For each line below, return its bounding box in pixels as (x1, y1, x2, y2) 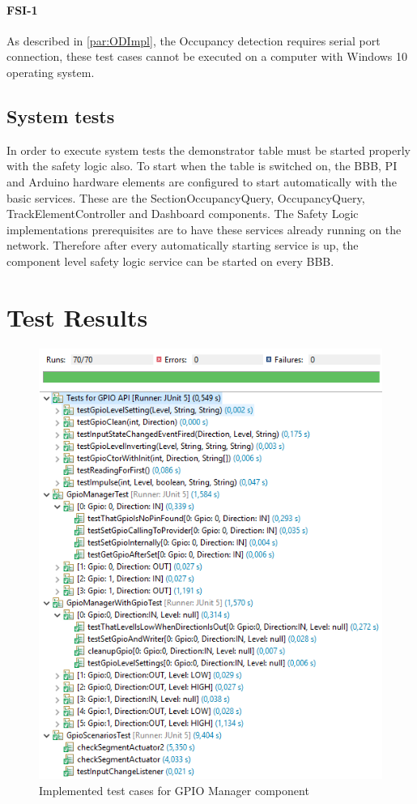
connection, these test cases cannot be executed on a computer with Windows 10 (6, 48, 408, 65)
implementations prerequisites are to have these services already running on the (6, 220, 402, 237)
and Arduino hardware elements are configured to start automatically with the (6, 173, 397, 190)
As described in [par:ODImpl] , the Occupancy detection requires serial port (6, 32, 381, 49)
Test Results (6, 300, 148, 333)
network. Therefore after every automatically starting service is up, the (6, 237, 359, 254)
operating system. (6, 63, 95, 80)
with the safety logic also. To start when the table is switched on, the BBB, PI (6, 157, 398, 174)
